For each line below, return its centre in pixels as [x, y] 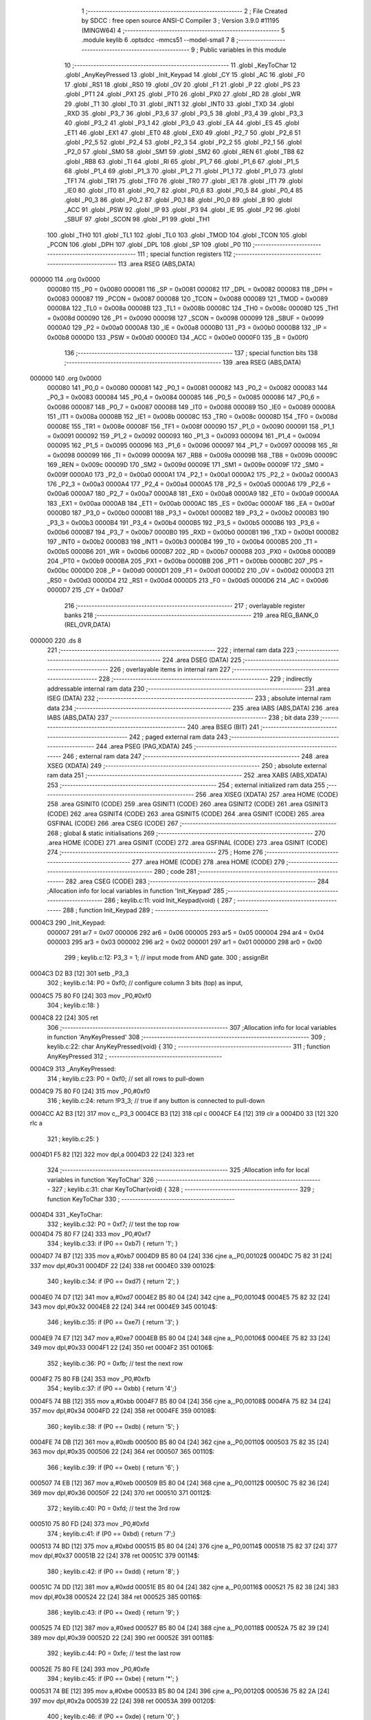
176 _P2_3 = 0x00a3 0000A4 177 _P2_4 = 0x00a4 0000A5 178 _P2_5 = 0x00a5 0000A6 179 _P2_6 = [189, 484]
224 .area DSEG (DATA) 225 [202, 660]
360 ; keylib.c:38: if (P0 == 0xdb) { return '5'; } [113, 1426]
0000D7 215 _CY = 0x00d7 [85, 590]
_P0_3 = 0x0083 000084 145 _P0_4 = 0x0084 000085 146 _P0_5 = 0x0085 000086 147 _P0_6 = [184, 397]
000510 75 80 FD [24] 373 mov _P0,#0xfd [89, 1524]
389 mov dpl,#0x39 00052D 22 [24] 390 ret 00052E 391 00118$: [122, 1637]
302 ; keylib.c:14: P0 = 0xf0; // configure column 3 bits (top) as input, [145, 983]
